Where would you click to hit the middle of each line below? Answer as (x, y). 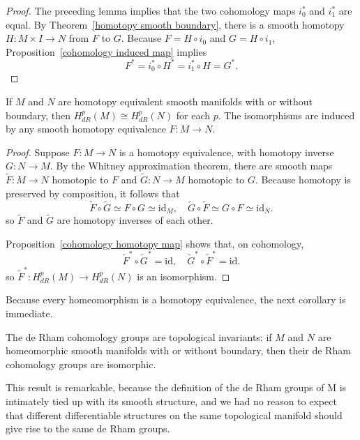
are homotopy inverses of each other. (135, 220)
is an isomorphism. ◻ (183, 276)
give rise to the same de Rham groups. (88, 428)
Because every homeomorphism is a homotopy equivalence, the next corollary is (176, 299)
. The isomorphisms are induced (286, 115)
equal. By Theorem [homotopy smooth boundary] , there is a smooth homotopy (175, 24)
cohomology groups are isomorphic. (81, 364)
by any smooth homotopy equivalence (86, 129)
